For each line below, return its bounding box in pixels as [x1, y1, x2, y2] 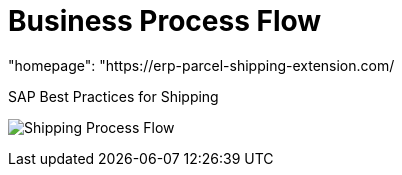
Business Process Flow [8, 4, 322, 38]
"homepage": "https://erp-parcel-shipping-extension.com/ [8, 56, 395, 74]
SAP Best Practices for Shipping [8, 87, 219, 105]
